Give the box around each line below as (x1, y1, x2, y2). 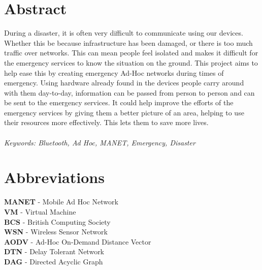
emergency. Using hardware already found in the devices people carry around (4, 77, 244, 88)
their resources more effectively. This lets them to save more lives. (4, 117, 209, 128)
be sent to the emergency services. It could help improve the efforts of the (4, 97, 234, 108)
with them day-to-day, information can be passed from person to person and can (4, 87, 255, 98)
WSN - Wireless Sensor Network (4, 226, 108, 237)
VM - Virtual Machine (4, 206, 76, 217)
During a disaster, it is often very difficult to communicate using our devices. (4, 27, 243, 38)
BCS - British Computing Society (4, 216, 111, 227)
